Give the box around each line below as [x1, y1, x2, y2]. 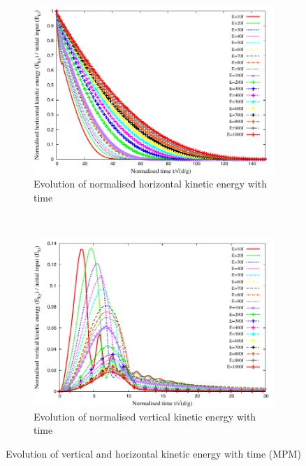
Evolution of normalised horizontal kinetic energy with [34, 176, 268, 191]
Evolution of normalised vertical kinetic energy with [34, 409, 256, 423]
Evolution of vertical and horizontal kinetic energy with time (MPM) [6, 446, 301, 460]
